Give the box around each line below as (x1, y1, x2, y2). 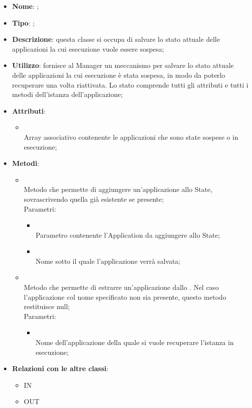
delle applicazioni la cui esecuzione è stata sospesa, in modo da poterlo (12, 69, 225, 80)
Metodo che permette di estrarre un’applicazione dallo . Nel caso (24, 282, 219, 292)
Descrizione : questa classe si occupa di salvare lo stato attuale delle (12, 34, 220, 44)
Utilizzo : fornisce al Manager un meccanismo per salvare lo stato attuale (12, 60, 234, 70)
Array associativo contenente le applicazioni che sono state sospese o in (24, 131, 238, 142)
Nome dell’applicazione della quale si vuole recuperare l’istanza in (35, 337, 234, 347)
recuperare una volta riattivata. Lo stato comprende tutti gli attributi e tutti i (12, 79, 249, 90)
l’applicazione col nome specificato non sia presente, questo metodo (24, 291, 226, 302)
